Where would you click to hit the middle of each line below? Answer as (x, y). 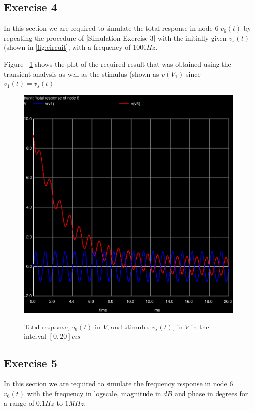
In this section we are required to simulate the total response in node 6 (111, 28)
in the (200, 326)
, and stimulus (128, 326)
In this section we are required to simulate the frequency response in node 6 (119, 384)
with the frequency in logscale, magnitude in (94, 393)
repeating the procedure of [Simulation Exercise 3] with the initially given (115, 37)
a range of (19, 403)
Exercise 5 (31, 363)
